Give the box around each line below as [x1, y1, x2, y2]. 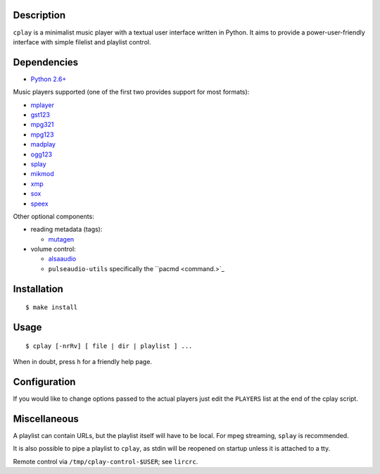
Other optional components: [13, 212, 94, 220]
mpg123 [30, 130, 54, 139]
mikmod [30, 170, 54, 178]
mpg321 [30, 120, 54, 129]
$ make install [25, 304, 78, 311]
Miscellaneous [13, 413, 79, 425]
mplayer [30, 101, 54, 109]
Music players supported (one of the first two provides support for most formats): [13, 88, 250, 96]
